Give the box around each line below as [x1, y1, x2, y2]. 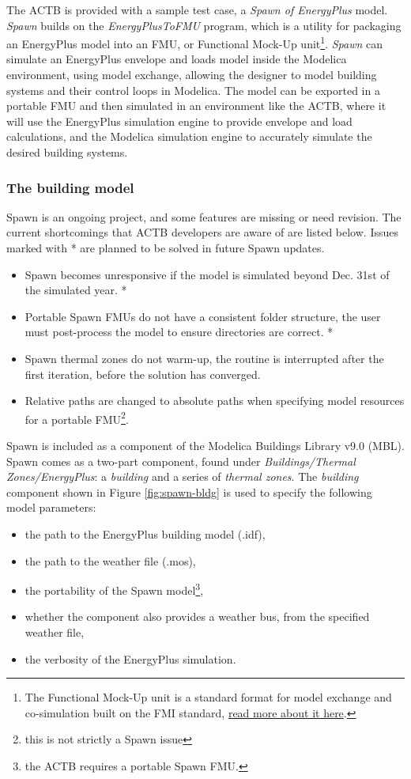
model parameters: [6, 499, 96, 516]
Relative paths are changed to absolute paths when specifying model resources [25, 392, 405, 409]
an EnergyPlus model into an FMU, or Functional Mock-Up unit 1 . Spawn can [6, 33, 383, 51]
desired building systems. [6, 144, 128, 160]
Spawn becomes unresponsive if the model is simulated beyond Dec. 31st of [25, 266, 390, 282]
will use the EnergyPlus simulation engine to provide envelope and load [6, 112, 353, 129]
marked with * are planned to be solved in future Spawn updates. [6, 240, 325, 255]
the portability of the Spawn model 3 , [25, 580, 204, 598]
